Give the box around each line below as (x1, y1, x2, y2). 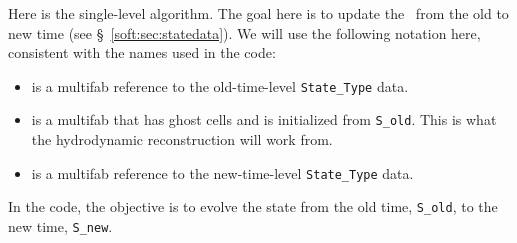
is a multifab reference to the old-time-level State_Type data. (31, 75, 409, 96)
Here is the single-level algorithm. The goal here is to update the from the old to (8, 3, 509, 23)
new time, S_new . (8, 216, 113, 236)
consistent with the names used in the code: (8, 42, 276, 63)
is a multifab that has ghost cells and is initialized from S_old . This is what (31, 109, 497, 130)
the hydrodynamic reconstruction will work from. (31, 129, 333, 150)
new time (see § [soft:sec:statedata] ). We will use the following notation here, (8, 22, 481, 43)
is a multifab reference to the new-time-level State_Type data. (31, 162, 414, 183)
